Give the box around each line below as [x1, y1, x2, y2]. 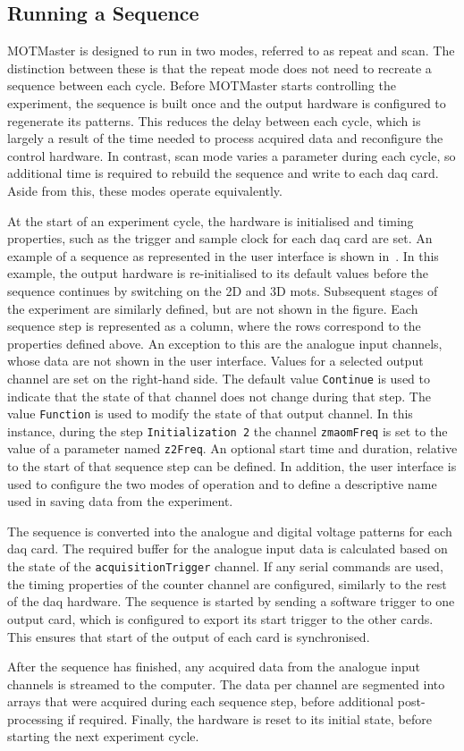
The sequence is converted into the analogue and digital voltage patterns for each [7, 521, 452, 540]
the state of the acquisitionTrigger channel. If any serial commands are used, [7, 557, 443, 576]
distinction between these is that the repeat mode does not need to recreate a [7, 58, 432, 77]
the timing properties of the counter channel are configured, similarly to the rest [7, 574, 447, 593]
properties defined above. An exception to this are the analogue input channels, [7, 333, 443, 352]
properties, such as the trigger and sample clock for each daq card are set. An [7, 229, 433, 248]
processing [7, 709, 63, 728]
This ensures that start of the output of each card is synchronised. [7, 627, 370, 646]
